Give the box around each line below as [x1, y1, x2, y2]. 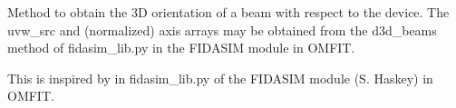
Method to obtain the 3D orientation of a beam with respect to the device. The [7, 3, 450, 21]
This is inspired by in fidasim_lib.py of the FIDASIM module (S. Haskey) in [7, 68, 433, 87]
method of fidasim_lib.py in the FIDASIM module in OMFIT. [7, 38, 355, 57]
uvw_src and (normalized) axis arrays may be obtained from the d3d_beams [7, 20, 437, 39]
